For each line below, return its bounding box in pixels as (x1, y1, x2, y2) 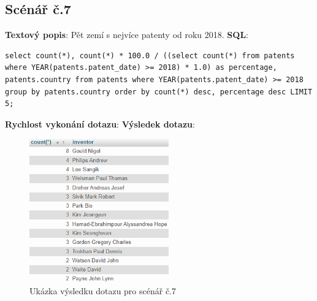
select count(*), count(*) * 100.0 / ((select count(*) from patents (5, 51, 295, 60)
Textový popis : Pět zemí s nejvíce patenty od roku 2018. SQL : (5, 28, 248, 41)
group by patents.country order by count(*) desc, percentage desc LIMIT (5, 87, 313, 96)
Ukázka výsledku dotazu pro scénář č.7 (29, 284, 177, 297)
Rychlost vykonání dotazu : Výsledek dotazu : (5, 117, 195, 130)
